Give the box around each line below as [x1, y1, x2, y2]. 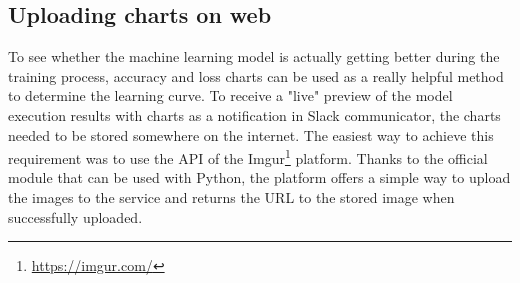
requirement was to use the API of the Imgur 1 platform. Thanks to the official [8, 145, 488, 168]
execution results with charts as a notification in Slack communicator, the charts [8, 104, 501, 125]
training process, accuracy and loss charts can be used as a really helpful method [8, 65, 504, 86]
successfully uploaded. [8, 206, 143, 227]
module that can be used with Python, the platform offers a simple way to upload [8, 167, 511, 188]
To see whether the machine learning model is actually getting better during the [8, 46, 500, 67]
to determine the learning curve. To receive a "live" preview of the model [8, 85, 453, 106]
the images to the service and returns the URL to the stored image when [8, 187, 455, 208]
